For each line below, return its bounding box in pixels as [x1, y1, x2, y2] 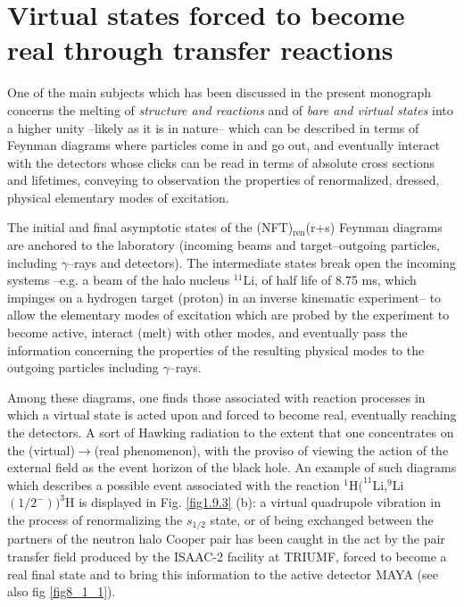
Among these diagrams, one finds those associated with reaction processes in [7, 387, 426, 406]
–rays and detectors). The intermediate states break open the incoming [67, 253, 456, 271]
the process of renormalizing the [7, 510, 183, 528]
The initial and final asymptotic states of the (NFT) [7, 218, 294, 237]
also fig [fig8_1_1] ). [7, 582, 116, 601]
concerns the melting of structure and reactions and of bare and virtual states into [7, 100, 453, 119]
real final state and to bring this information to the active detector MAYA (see [7, 564, 438, 583]
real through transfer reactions [7, 31, 394, 68]
